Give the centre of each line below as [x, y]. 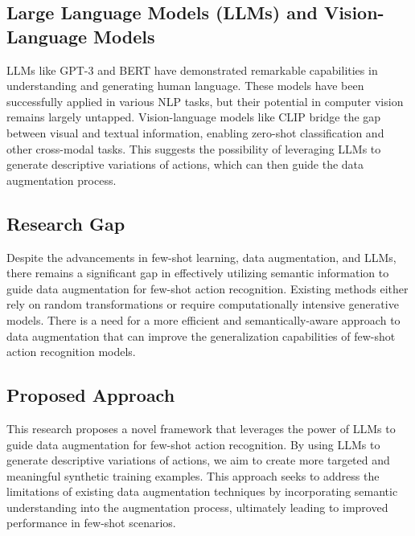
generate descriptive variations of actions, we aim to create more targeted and [198, 460]
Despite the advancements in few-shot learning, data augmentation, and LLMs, [201, 257]
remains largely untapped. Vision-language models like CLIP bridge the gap [194, 117]
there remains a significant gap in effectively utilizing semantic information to [198, 273]
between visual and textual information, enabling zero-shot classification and [195, 132]
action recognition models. [71, 352]
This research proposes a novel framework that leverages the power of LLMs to [201, 428]
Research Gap [66, 223]
